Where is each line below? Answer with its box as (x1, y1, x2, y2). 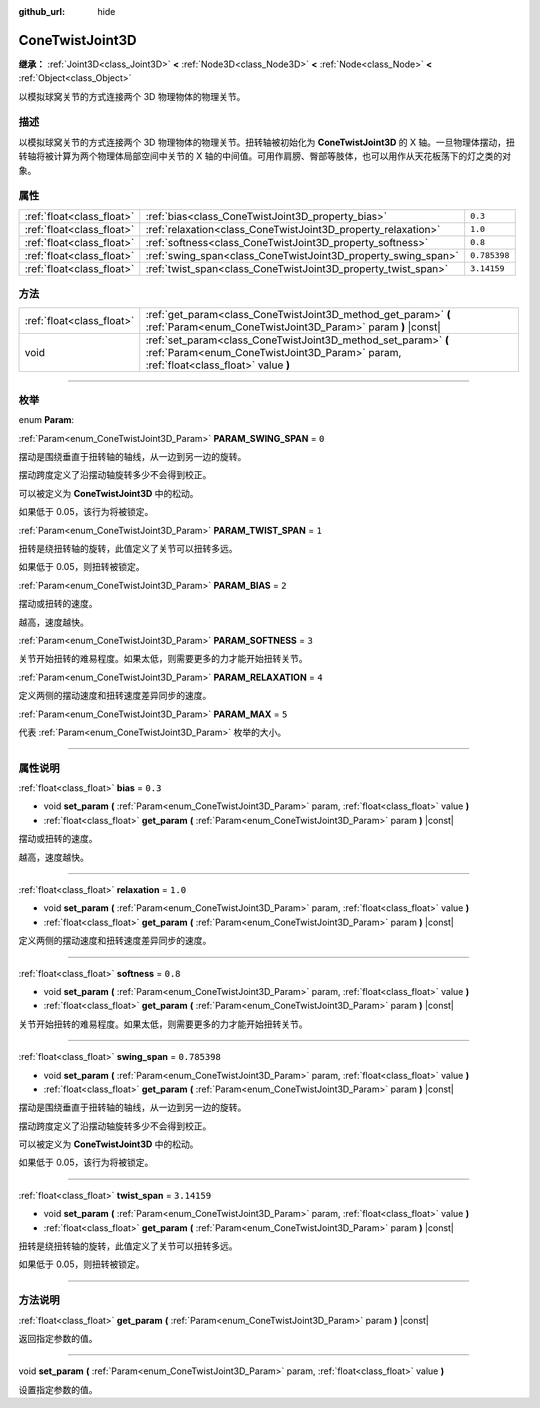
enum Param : (18, 414, 75, 426)
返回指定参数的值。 (18, 1332, 98, 1344)
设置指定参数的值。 (18, 1383, 98, 1395)
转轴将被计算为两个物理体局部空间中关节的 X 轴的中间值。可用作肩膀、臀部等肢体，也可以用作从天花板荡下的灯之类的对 (18, 150, 512, 162)
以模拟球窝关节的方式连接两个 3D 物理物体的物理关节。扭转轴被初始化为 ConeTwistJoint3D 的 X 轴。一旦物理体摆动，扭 (18, 136, 515, 148)
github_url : (18, 6, 65, 17)
